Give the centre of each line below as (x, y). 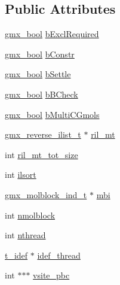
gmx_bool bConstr (40, 54)
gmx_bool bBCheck (41, 94)
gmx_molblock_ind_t (46, 194)
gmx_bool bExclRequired (52, 34)
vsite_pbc (51, 275)
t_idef (16, 255)
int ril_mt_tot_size (41, 154)
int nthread (25, 235)
